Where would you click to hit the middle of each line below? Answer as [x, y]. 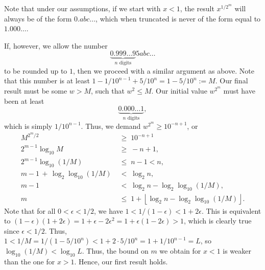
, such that [108, 91]
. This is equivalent [231, 210]
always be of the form [38, 18]
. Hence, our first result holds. [121, 262]
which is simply [28, 126]
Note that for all [30, 210]
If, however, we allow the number [56, 45]
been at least [24, 100]
